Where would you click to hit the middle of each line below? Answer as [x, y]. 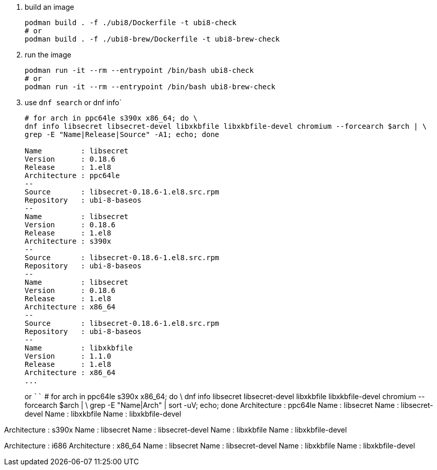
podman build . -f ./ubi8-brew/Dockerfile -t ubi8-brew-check [152, 39]
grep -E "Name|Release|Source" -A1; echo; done [122, 134]
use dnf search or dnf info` [73, 102]
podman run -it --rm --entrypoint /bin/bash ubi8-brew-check [150, 87]
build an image [49, 7]
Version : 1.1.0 [68, 356]
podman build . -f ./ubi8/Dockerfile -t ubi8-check [131, 23]
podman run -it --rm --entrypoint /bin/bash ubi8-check [139, 70]
